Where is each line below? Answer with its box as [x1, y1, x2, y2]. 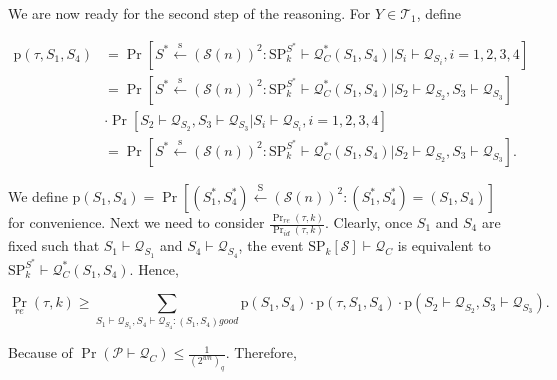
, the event [238, 235, 304, 256]
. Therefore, [225, 342, 297, 363]
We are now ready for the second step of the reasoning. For [8, 3, 371, 23]
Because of [8, 342, 73, 363]
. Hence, [129, 258, 179, 279]
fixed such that [8, 235, 100, 256]
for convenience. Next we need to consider [8, 212, 265, 233]
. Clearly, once [325, 212, 413, 233]
